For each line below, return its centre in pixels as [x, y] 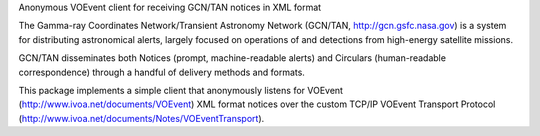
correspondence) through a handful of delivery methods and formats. [161, 72]
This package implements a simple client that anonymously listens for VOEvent [181, 90]
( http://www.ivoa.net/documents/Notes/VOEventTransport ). [141, 118]
